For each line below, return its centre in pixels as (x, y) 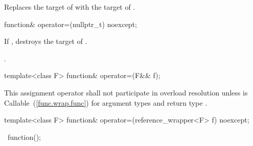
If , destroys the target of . (46, 41)
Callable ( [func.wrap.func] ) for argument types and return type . (106, 102)
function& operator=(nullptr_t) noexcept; (71, 24)
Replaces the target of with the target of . (70, 7)
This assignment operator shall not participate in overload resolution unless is (126, 92)
